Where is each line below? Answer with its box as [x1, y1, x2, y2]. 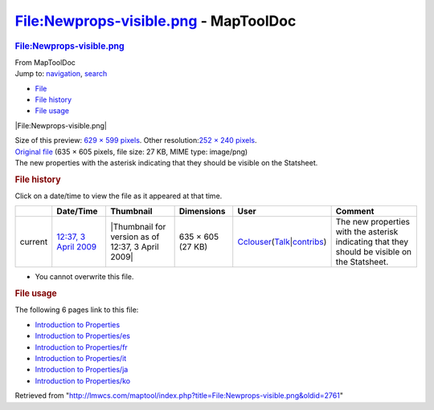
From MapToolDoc [14, 57, 76, 67]
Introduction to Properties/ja [35, 365, 129, 375]
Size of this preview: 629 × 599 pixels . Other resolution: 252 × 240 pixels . [14, 136, 257, 145]
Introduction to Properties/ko [35, 375, 131, 385]
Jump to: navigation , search [14, 69, 108, 79]
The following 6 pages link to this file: [14, 305, 139, 315]
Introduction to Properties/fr [35, 342, 128, 352]
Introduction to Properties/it [35, 353, 127, 363]
